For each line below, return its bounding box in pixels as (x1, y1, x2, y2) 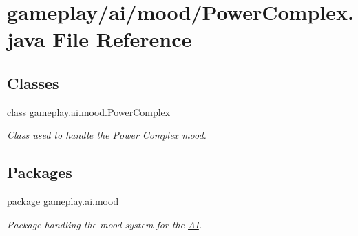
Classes (7, 72, 59, 93)
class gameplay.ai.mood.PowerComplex (7, 104, 171, 119)
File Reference (52, 25, 192, 53)
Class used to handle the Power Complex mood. (7, 128, 207, 142)
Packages (7, 161, 72, 183)
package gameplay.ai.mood (7, 194, 119, 208)
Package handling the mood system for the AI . (7, 217, 202, 231)
